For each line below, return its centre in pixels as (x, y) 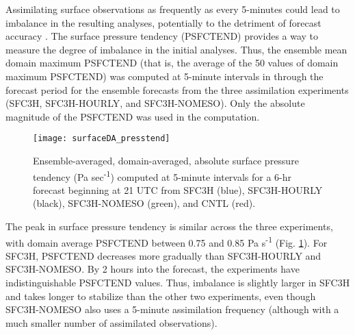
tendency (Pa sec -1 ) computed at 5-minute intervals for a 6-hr (162, 175)
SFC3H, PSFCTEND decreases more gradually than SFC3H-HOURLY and (163, 255)
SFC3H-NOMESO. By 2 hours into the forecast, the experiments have (153, 269)
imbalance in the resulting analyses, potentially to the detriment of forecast (163, 22)
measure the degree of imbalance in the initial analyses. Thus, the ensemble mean (176, 49)
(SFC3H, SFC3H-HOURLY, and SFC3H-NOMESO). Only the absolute (155, 103)
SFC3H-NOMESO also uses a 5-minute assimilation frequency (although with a (172, 309)
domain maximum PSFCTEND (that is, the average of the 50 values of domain (172, 63)
